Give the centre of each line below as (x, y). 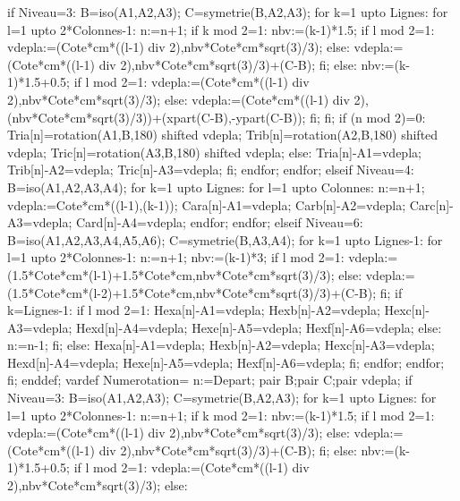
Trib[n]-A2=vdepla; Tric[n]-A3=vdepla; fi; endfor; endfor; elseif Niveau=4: (211, 170)
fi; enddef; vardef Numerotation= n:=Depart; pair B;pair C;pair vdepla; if (210, 380)
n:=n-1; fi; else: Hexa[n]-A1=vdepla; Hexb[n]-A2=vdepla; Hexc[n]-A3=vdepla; (221, 345)
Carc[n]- (431, 204)
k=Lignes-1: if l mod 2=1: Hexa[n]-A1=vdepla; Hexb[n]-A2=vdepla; (194, 310)
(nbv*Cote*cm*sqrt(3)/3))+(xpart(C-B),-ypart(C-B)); (157, 117)
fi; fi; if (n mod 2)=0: (368, 117)
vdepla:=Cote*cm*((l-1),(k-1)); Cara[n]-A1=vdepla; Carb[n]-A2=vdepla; (207, 204)
